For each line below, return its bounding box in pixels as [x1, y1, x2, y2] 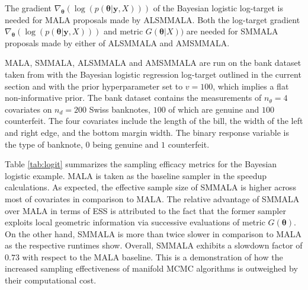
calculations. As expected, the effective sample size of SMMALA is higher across [5, 181, 296, 193]
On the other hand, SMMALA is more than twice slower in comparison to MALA [5, 227, 301, 240]
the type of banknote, [5, 138, 83, 150]
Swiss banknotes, [89, 103, 151, 115]
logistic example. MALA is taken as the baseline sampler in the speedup [5, 169, 267, 181]
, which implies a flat [213, 79, 289, 92]
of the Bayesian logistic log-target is [153, 2, 284, 14]
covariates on [5, 103, 52, 115]
